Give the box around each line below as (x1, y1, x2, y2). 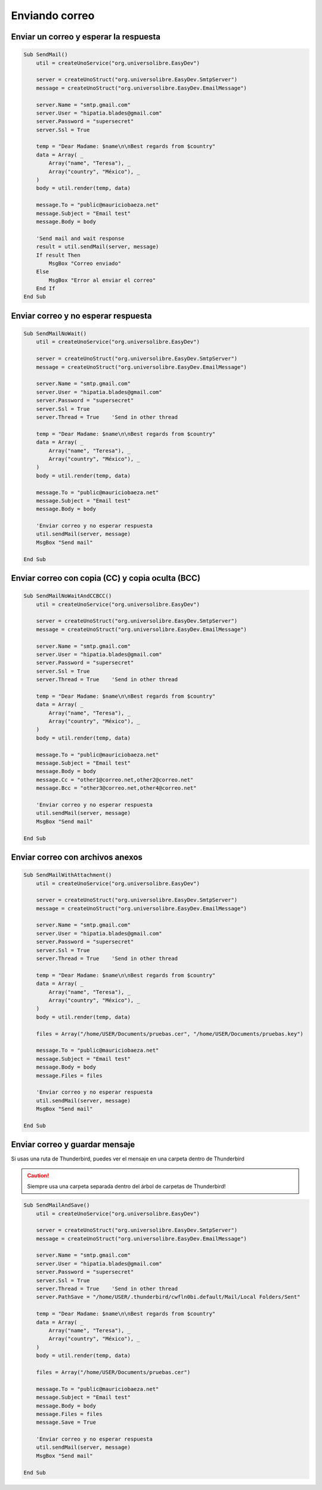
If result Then (36, 251, 80, 258)
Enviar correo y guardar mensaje (11, 1140, 135, 1150)
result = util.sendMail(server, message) (36, 244, 159, 250)
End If (36, 285, 55, 292)
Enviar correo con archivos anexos (11, 852, 143, 862)
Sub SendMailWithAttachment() (23, 872, 112, 879)
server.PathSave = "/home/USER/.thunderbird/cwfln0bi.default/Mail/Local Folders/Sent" (36, 1294, 301, 1301)
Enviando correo (11, 9, 95, 22)
